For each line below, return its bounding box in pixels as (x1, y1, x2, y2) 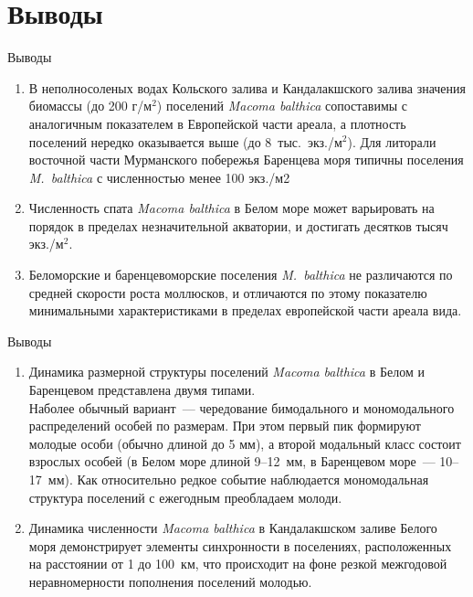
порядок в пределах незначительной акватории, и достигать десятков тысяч (28, 216, 448, 235)
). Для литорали (347, 132, 436, 151)
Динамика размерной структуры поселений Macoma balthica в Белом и (28, 362, 425, 381)
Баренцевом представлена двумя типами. (28, 380, 256, 400)
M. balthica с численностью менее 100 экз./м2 (28, 167, 290, 187)
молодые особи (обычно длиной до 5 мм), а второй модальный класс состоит (28, 433, 461, 453)
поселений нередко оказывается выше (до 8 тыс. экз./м (28, 132, 342, 151)
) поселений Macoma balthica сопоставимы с (156, 96, 408, 115)
